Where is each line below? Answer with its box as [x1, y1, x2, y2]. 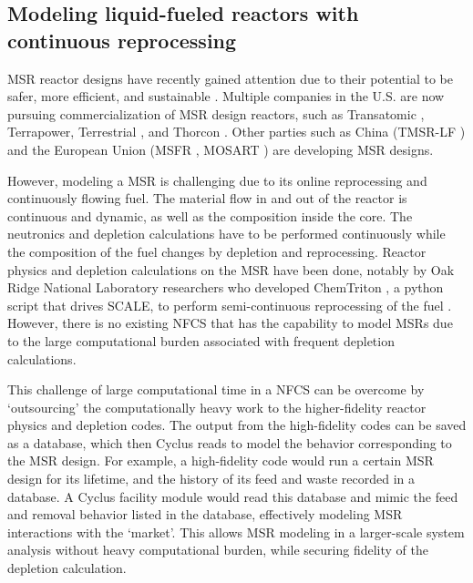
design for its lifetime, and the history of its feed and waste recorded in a [7, 469, 415, 488]
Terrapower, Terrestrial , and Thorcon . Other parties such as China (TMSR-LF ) [7, 122, 466, 141]
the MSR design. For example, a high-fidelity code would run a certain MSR [7, 451, 434, 470]
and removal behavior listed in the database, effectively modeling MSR [7, 505, 403, 524]
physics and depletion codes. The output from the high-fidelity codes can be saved [7, 415, 467, 435]
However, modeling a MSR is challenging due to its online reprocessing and [7, 170, 427, 189]
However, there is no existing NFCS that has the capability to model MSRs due [7, 313, 453, 332]
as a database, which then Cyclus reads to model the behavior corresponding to [7, 433, 452, 452]
